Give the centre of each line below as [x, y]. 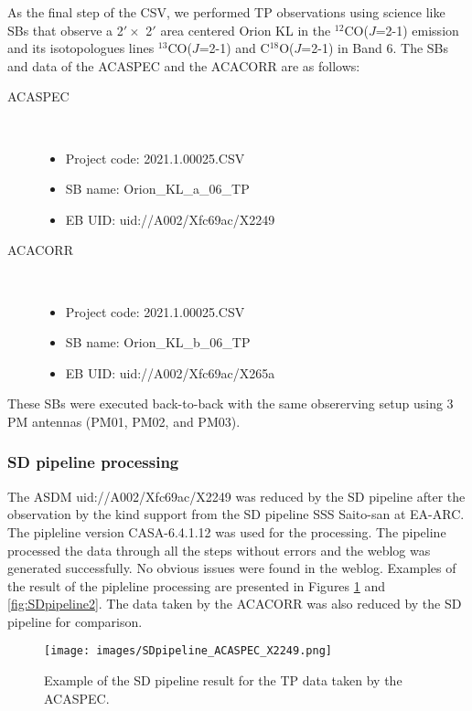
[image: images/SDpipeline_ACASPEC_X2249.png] [188, 651]
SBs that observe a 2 [65, 30]
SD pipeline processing [93, 462]
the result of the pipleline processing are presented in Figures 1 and [197, 585]
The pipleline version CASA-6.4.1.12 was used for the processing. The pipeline [227, 531]
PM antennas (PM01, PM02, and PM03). [124, 421]
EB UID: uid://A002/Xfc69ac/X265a [170, 372]
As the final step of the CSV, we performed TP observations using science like [226, 12]
